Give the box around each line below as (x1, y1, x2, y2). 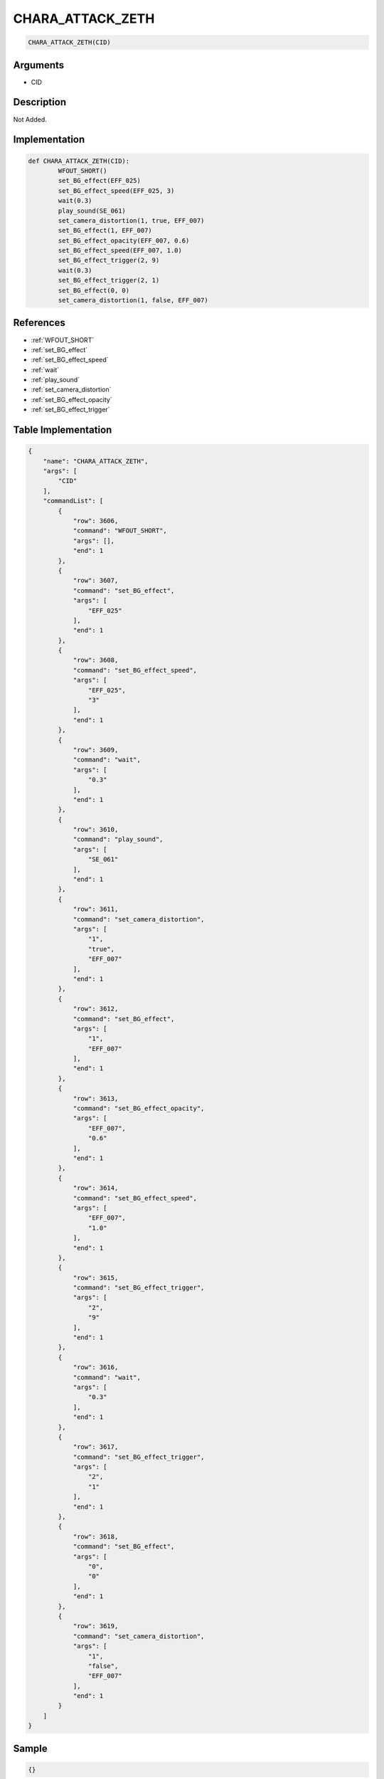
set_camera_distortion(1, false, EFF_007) (58, 296, 209, 305)
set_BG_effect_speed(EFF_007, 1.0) (58, 246, 183, 255)
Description (13, 96, 67, 108)
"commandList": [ (43, 497, 104, 505)
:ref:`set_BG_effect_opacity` (31, 395, 113, 403)
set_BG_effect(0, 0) (58, 286, 130, 295)
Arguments (13, 59, 65, 71)
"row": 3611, (73, 905, 119, 914)
